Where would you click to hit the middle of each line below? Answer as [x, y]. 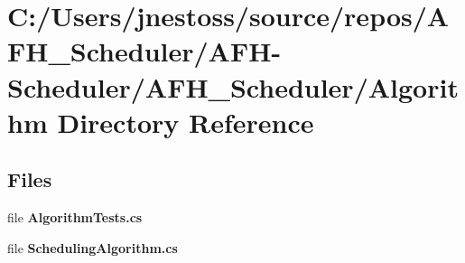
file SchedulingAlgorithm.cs [93, 247]
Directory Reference [186, 122]
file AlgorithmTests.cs [75, 217]
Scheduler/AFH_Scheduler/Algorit [233, 86]
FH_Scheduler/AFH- [144, 51]
